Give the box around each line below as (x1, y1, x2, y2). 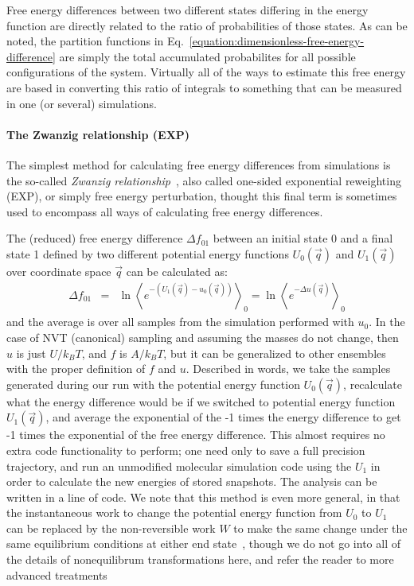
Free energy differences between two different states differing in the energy (6, 2, 369, 17)
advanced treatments (6, 566, 107, 583)
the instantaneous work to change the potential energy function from (6, 504, 342, 521)
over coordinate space (6, 262, 111, 279)
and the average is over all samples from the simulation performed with (6, 313, 354, 330)
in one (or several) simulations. (6, 95, 157, 111)
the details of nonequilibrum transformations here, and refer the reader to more (6, 551, 394, 568)
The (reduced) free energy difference (6, 230, 183, 246)
